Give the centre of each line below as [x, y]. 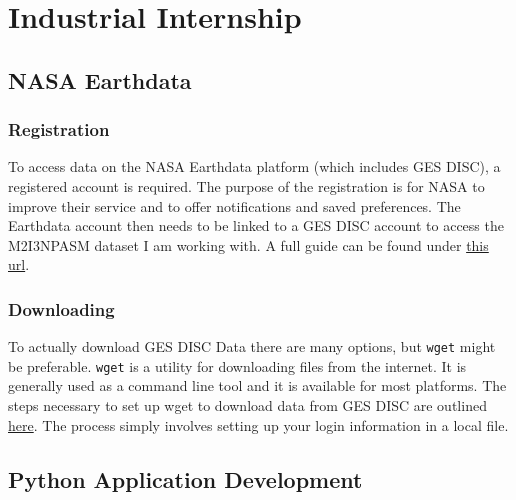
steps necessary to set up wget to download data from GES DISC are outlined [247, 405]
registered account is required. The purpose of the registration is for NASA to [246, 185]
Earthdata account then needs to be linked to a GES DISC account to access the [256, 225]
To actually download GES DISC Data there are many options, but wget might [252, 346]
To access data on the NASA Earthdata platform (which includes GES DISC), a [254, 166]
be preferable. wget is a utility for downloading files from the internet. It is [237, 365]
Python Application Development [185, 478]
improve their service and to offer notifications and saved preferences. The [234, 205]
